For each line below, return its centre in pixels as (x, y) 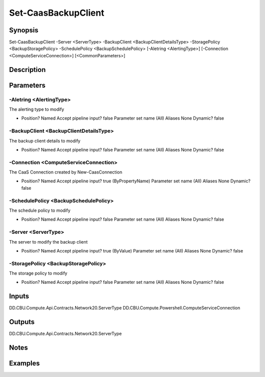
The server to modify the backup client (48, 242)
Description (27, 69)
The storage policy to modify (38, 273)
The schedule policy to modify (40, 210)
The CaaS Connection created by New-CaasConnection (66, 172)
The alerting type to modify (37, 109)
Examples (25, 364)
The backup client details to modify (45, 141)
